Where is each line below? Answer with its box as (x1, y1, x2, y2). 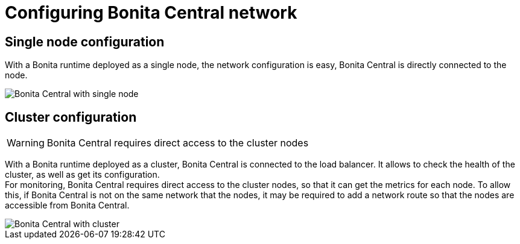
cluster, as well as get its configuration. (5, 169, 160, 180)
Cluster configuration (5, 109, 137, 125)
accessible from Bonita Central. (5, 200, 130, 211)
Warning (7, 137, 45, 149)
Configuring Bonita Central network (5, 2, 297, 23)
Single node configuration (5, 34, 165, 49)
